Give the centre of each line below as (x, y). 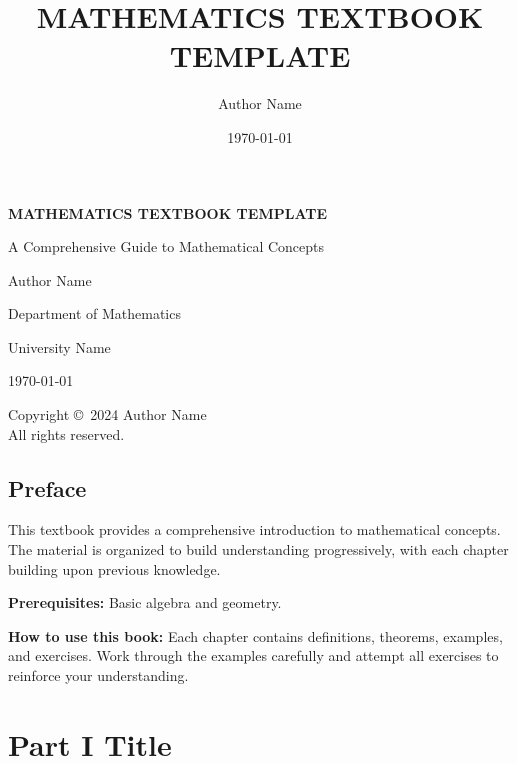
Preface (47, 487)
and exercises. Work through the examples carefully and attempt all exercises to (253, 655)
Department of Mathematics (94, 313)
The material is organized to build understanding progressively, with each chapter (258, 549)
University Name (59, 346)
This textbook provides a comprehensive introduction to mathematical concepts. (254, 529)
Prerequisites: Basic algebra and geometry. (145, 602)
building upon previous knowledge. (114, 568)
